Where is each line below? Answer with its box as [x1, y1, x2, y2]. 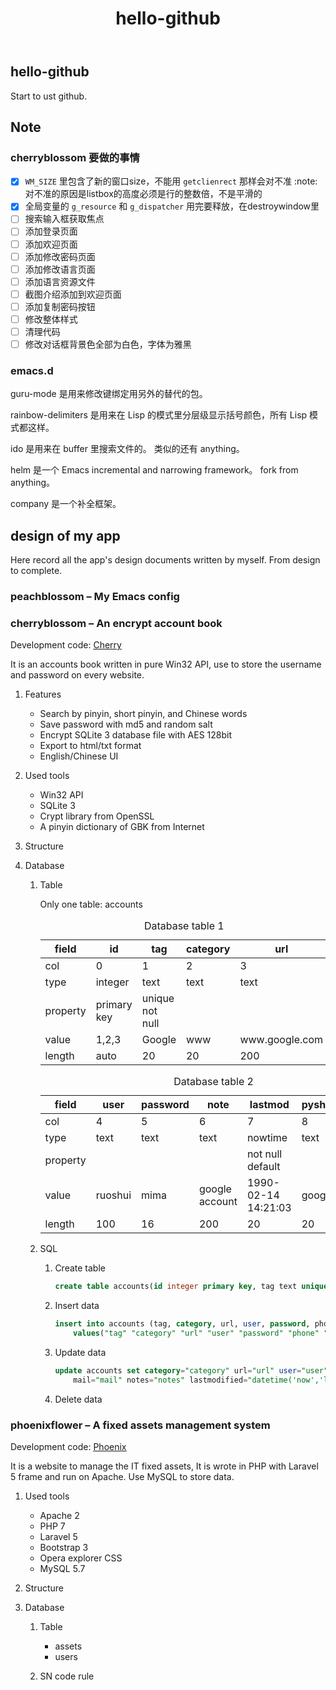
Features [24, 688, 62, 701]
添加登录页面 [24, 225, 78, 237]
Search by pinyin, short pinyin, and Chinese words [39, 708, 248, 720]
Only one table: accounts [39, 898, 143, 911]
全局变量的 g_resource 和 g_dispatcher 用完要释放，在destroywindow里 [24, 200, 320, 212]
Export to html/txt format [39, 740, 142, 752]
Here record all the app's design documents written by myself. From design [10, 554, 321, 566]
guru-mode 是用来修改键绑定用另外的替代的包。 [10, 388, 208, 400]
